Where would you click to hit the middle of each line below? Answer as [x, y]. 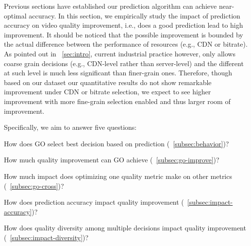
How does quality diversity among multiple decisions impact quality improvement [125, 228]
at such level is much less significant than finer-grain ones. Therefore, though [118, 73]
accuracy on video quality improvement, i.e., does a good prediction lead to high [124, 25]
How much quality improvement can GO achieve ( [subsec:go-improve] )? [112, 160]
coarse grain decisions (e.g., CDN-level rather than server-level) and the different [124, 63]
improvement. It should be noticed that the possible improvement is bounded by [124, 34]
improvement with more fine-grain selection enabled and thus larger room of [117, 101]
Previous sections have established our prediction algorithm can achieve [110, 6]
